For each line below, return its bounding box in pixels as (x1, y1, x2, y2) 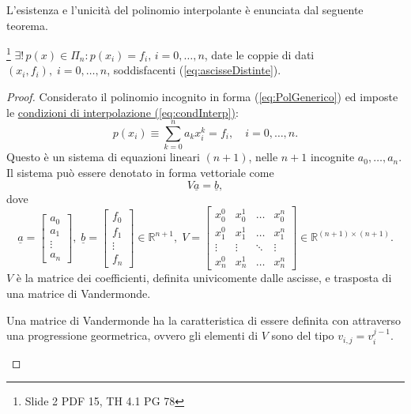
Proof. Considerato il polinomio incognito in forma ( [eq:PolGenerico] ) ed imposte (6, 88, 398, 105)
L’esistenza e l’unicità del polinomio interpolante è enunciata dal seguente (6, 2, 364, 17)
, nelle (248, 149, 278, 165)
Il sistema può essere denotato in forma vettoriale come (6, 164, 274, 180)
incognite (310, 149, 355, 165)
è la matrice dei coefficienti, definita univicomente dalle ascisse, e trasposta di (16, 269, 392, 286)
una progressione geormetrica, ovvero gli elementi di (6, 327, 258, 344)
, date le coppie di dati (204, 46, 315, 62)
